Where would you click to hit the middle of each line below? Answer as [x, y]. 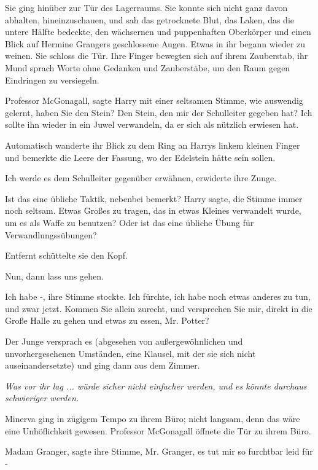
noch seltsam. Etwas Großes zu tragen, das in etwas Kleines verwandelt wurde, [153, 210]
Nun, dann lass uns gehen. [54, 276]
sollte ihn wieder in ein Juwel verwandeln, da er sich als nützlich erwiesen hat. [152, 124]
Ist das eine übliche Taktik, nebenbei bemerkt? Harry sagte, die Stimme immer [154, 198]
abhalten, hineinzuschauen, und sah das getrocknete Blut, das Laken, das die [150, 19]
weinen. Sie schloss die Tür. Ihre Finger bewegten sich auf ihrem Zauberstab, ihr [157, 56]
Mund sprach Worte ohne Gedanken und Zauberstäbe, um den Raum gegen [148, 67]
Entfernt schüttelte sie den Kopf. [66, 255]
